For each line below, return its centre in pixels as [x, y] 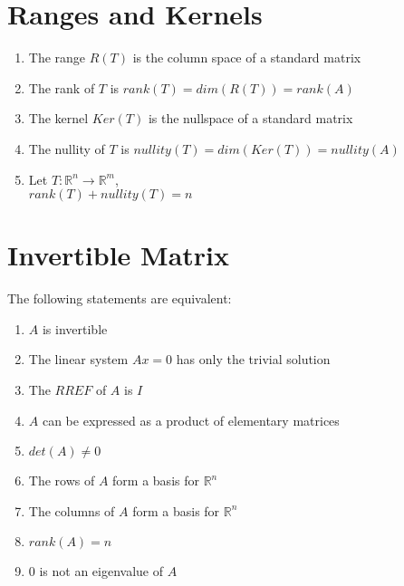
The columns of [72, 510]
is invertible [75, 328]
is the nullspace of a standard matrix [250, 118]
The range [57, 58]
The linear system [78, 359]
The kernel [58, 118]
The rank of [62, 87]
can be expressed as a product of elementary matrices [191, 420]
